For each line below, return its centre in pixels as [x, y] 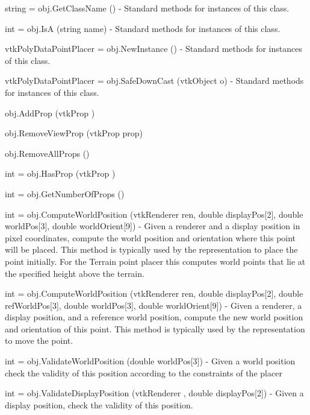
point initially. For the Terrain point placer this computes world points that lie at [155, 261]
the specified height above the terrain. [75, 273]
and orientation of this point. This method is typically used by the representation [155, 328]
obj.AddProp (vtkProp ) [50, 112]
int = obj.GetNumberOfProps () [65, 193]
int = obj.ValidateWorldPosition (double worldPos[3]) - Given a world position [150, 361]
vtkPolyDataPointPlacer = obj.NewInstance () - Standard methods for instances [153, 49]
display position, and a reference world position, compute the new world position [154, 317]
